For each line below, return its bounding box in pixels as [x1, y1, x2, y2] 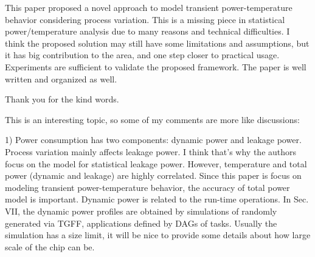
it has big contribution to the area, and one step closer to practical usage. [5, 48, 280, 61]
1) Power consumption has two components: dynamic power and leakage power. [5, 133, 302, 146]
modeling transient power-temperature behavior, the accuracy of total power [5, 181, 290, 193]
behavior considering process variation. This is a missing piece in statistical [5, 13, 285, 25]
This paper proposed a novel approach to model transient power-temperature [5, 1, 292, 13]
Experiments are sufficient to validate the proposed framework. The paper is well [5, 60, 306, 73]
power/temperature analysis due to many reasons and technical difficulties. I [5, 25, 290, 38]
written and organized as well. [5, 72, 117, 85]
